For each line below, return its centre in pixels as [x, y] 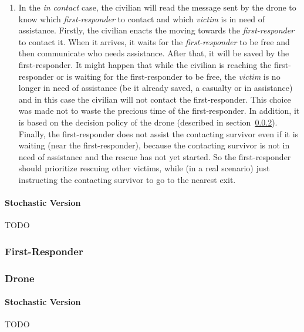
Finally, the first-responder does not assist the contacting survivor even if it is [158, 133]
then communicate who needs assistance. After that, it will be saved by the [154, 53]
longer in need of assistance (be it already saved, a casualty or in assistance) [156, 88]
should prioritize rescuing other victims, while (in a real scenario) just [144, 168]
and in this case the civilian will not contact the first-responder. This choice [155, 99]
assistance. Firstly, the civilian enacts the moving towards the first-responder [156, 30]
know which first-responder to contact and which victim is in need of [141, 18]
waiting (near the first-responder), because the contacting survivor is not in [154, 145]
